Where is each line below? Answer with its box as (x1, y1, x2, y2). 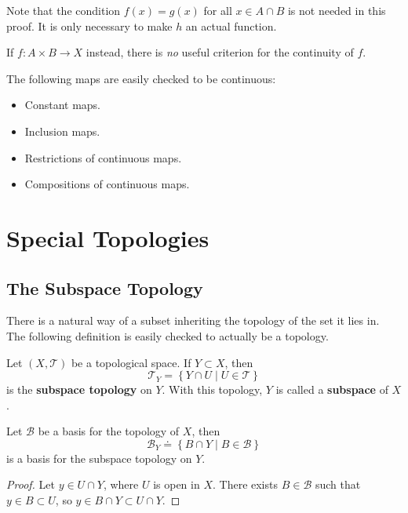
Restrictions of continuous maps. (24, 149, 182, 166)
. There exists (212, 476, 278, 493)
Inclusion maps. (24, 122, 100, 139)
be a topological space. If (71, 354, 191, 370)
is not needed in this (287, 2, 386, 18)
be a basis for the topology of (38, 423, 180, 439)
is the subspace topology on (6, 381, 152, 398)
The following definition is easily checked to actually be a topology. (6, 327, 329, 344)
